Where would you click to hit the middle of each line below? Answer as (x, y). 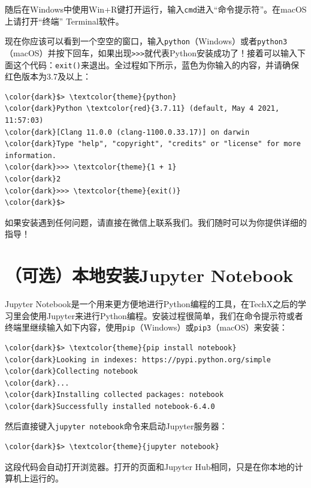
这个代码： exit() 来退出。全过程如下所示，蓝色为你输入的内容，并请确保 (156, 64)
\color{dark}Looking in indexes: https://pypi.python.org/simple (138, 360)
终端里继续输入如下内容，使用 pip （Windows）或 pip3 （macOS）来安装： (146, 327)
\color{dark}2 (33, 179)
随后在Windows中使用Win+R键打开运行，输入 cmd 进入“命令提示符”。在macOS (156, 9)
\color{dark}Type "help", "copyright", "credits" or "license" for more (153, 144)
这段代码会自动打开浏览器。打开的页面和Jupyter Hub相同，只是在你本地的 (150, 466)
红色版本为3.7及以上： (48, 76)
